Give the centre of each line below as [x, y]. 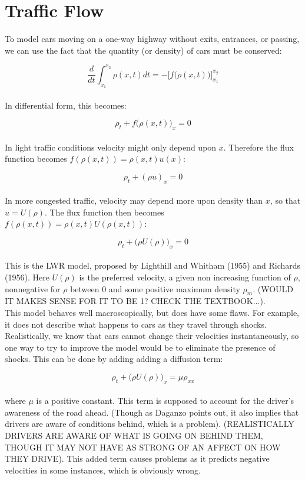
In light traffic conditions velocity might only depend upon [111, 147]
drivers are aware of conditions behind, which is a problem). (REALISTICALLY [150, 424]
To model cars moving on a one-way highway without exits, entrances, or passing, [152, 39]
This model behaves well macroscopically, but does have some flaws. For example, [152, 312]
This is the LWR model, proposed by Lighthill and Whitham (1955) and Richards [153, 265]
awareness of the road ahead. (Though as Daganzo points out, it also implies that [152, 412]
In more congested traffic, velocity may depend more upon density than [134, 200]
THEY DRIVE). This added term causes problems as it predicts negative [137, 458]
